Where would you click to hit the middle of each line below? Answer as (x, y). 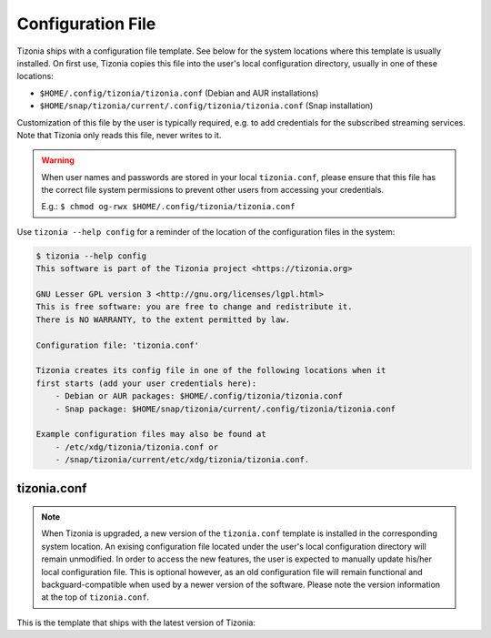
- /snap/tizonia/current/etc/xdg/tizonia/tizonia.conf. (182, 460)
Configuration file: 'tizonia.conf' (118, 345)
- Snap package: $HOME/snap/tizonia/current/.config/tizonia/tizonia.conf (225, 409)
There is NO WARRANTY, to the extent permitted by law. (163, 319)
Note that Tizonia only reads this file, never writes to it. (119, 135)
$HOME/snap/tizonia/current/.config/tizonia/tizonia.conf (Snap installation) (206, 106)
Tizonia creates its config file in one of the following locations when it (211, 370)
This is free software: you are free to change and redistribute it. (194, 307)
